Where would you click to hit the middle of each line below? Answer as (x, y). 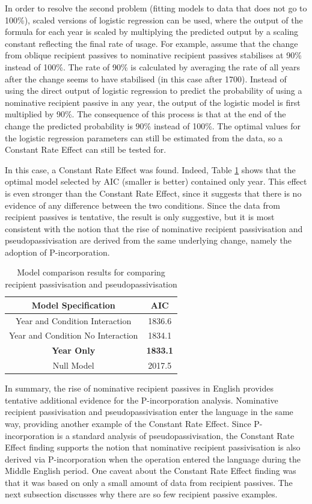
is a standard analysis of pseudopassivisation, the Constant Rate (176, 435)
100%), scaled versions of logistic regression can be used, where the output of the (154, 20)
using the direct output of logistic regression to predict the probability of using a (154, 91)
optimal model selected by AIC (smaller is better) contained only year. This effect (156, 181)
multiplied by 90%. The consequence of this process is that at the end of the (145, 114)
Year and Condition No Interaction (74, 335)
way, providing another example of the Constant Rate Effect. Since (128, 423)
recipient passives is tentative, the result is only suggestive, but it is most (140, 217)
